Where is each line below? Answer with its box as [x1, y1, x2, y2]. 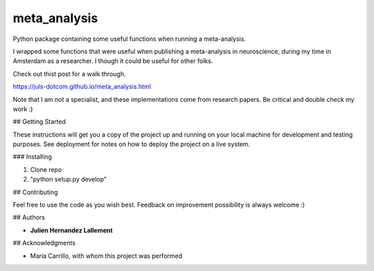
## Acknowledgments [12, 239, 76, 247]
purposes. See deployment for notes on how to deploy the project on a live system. [12, 140, 251, 148]
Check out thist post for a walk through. [12, 69, 126, 78]
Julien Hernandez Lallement [30, 226, 114, 234]
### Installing [12, 152, 52, 161]
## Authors [12, 213, 45, 222]
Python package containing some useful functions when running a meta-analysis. [12, 35, 246, 43]
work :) [12, 105, 33, 113]
